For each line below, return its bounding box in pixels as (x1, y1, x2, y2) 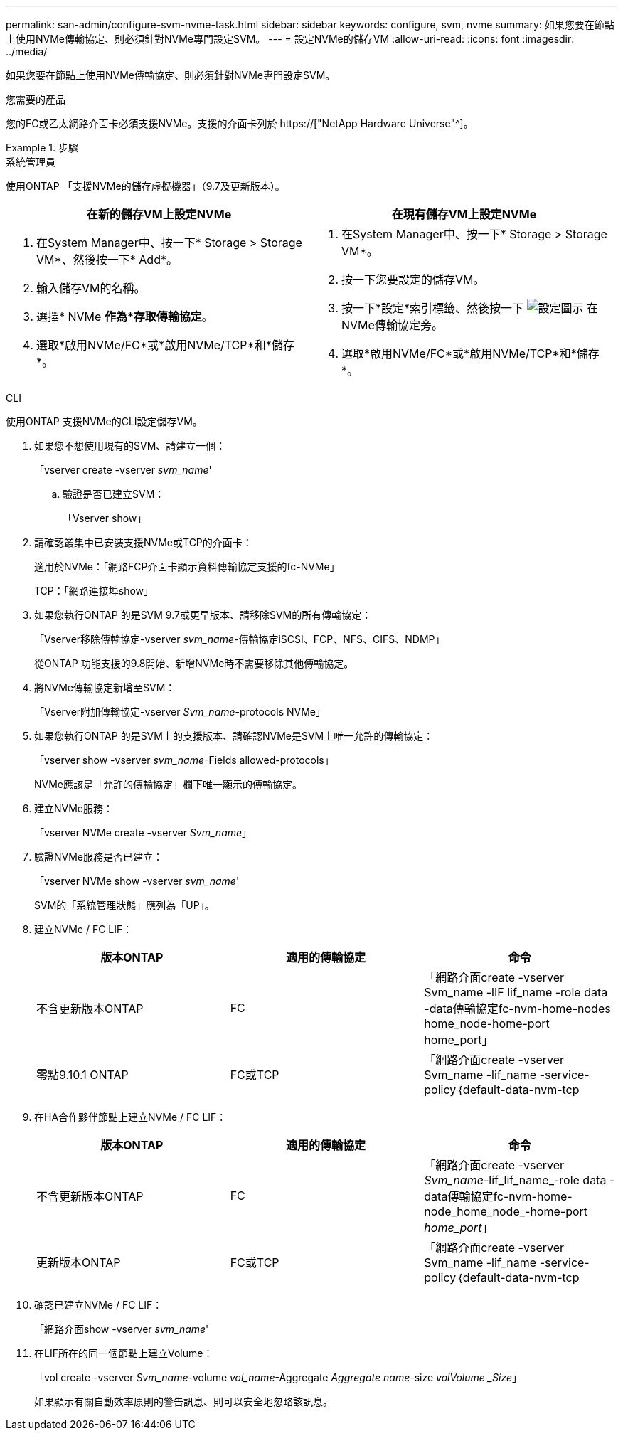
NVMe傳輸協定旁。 (341, 318, 443, 332)
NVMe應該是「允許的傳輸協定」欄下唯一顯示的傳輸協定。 (34, 778, 303, 790)
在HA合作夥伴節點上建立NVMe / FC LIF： (34, 1111, 227, 1123)
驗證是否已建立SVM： (63, 488, 165, 500)
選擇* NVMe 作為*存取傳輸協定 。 (36, 309, 213, 324)
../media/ (6, 46, 48, 58)
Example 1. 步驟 (6, 142, 78, 154)
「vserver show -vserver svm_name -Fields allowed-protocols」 (34, 754, 334, 766)
